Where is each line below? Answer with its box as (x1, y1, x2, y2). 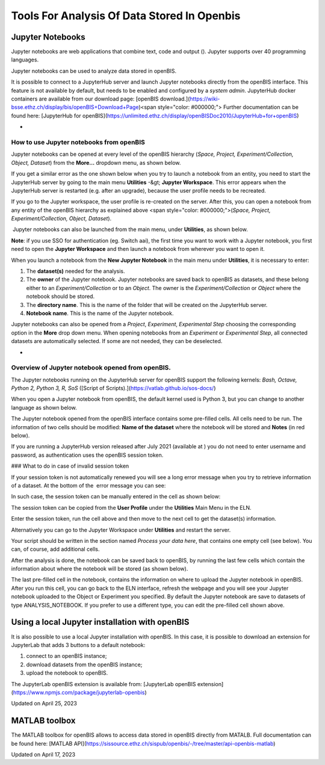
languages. (11, 56, 39, 63)
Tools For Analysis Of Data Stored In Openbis (11, 9, 241, 22)
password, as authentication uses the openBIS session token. (11, 451, 164, 459)
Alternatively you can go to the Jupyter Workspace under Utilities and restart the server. (11, 526, 231, 533)
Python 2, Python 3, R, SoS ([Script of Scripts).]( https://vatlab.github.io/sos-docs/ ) (11, 385, 216, 392)
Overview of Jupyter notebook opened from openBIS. (11, 364, 171, 372)
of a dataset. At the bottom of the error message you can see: (11, 482, 166, 489)
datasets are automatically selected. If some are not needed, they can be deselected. (11, 338, 223, 345)
